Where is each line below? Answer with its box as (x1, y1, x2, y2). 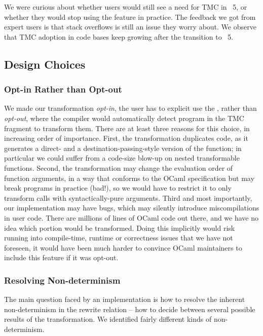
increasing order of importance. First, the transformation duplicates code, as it (4, 133, 248, 143)
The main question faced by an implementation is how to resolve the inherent (4, 294, 245, 304)
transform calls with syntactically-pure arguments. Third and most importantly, (4, 192, 252, 203)
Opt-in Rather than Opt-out (4, 83, 122, 96)
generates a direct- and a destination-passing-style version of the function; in (4, 142, 242, 153)
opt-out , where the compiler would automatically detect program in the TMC (4, 112, 244, 123)
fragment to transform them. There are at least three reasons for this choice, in (4, 123, 250, 133)
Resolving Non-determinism (4, 273, 121, 286)
